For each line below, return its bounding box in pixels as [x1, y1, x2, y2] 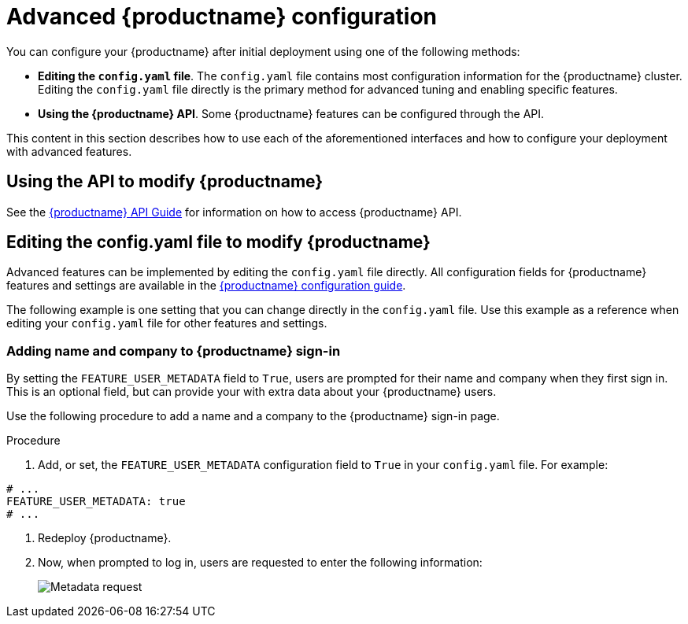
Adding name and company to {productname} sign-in [6, 342, 341, 359]
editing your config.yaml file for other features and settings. [6, 316, 327, 330]
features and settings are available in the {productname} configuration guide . [6, 279, 406, 293]
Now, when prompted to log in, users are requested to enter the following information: [38, 556, 483, 570]
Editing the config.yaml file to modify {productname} [6, 232, 431, 253]
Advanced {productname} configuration [6, 3, 438, 30]
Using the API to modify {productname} [6, 172, 324, 192]
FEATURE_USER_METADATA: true [6, 495, 186, 508]
